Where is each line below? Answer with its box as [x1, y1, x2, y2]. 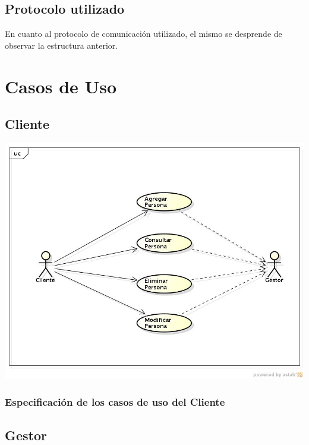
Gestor [5, 425, 48, 444]
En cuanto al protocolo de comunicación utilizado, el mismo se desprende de [5, 27, 282, 40]
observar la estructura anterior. [5, 39, 118, 51]
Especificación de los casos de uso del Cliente [5, 394, 225, 409]
